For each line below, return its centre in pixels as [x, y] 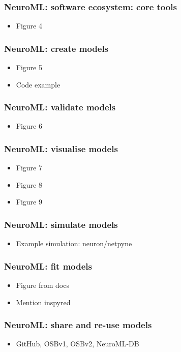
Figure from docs [42, 285]
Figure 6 [29, 126]
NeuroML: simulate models [61, 224]
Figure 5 [29, 67]
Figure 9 [29, 202]
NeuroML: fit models [48, 266]
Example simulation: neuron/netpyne [74, 243]
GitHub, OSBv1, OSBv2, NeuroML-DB [78, 344]
